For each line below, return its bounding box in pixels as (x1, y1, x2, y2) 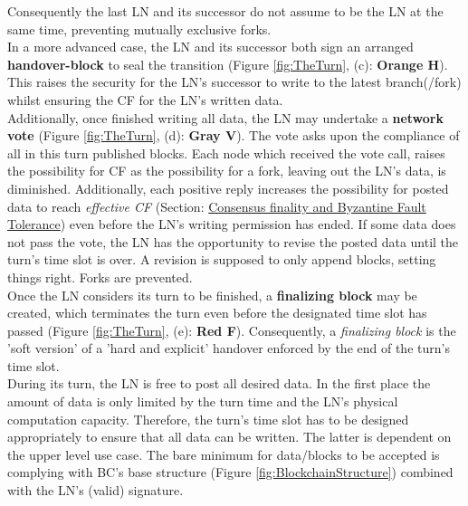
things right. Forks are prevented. (7, 267, 193, 286)
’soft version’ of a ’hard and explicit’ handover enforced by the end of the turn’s (7, 339, 450, 358)
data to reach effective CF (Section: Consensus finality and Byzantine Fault (7, 196, 426, 215)
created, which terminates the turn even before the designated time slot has (7, 303, 427, 322)
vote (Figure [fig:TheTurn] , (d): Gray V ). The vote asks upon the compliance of (7, 126, 460, 145)
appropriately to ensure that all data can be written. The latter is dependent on (7, 427, 452, 446)
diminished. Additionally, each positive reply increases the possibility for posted (7, 178, 449, 197)
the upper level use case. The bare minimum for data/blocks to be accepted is (7, 444, 440, 463)
